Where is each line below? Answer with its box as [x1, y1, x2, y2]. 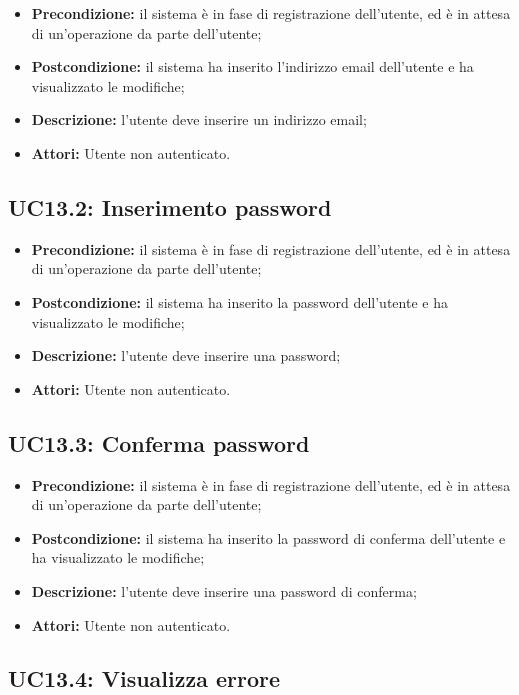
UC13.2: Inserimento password [8, 191, 332, 222]
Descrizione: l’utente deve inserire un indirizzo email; [31, 109, 367, 130]
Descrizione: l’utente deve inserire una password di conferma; [31, 580, 417, 601]
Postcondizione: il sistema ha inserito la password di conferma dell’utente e [31, 527, 506, 548]
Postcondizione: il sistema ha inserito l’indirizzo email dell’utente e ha [31, 56, 474, 77]
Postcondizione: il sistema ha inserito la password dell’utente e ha [31, 291, 448, 312]
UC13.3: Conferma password [8, 427, 310, 458]
